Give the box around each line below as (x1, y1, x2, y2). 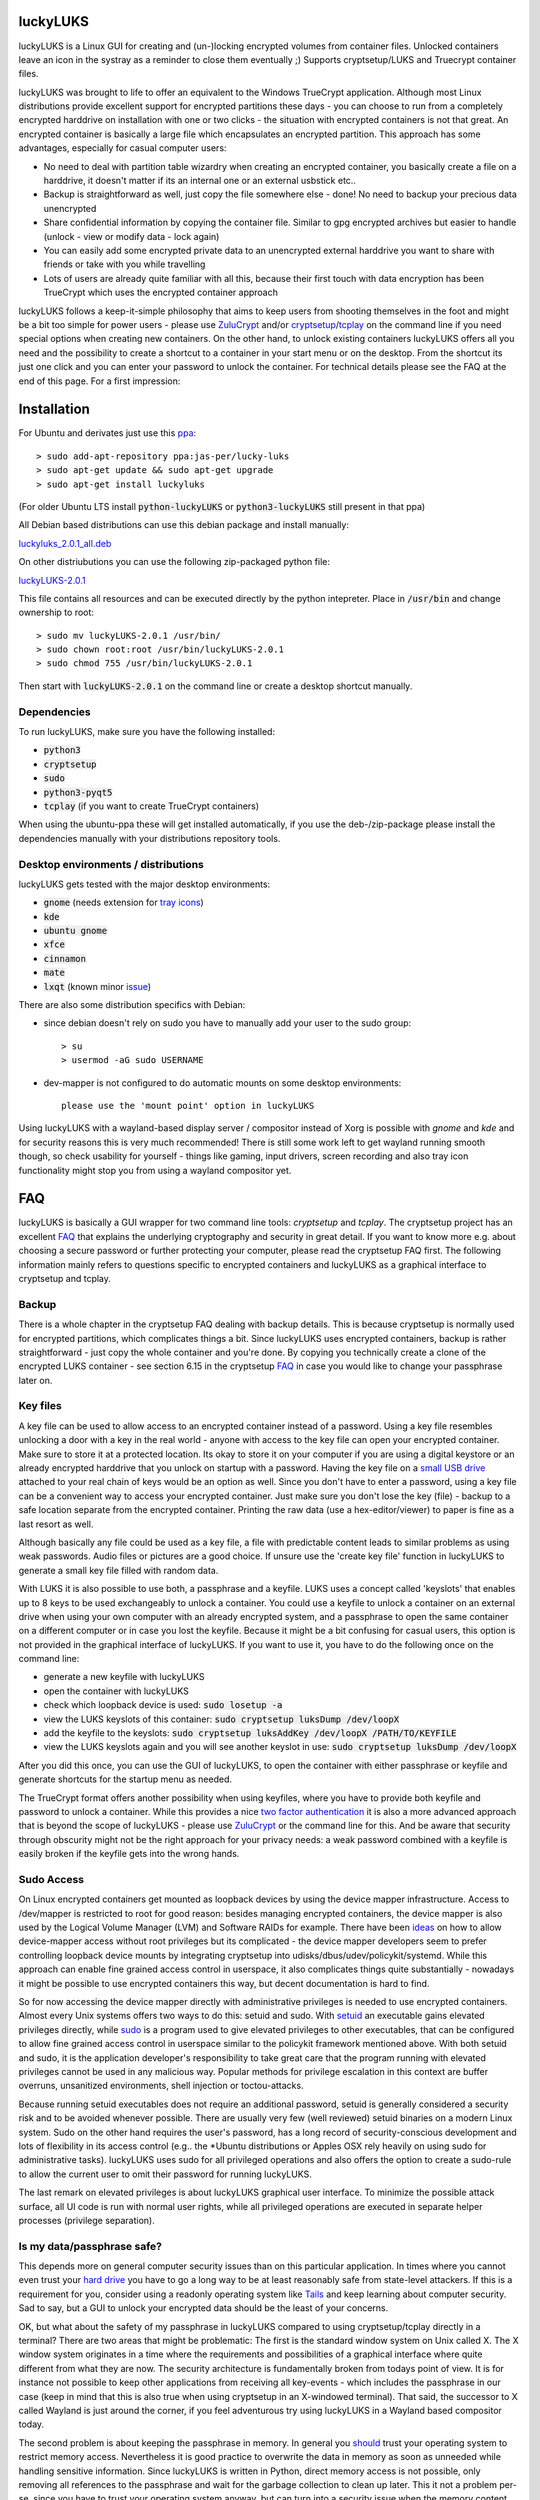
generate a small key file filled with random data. (18, 1564, 219, 1576)
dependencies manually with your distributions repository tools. (18, 832, 281, 844)
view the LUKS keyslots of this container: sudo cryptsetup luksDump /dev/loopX (43, 1713, 400, 1725)
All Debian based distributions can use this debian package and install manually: (18, 519, 350, 531)
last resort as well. (18, 1518, 94, 1530)
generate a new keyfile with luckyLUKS (43, 1671, 205, 1683)
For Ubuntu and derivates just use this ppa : (18, 427, 197, 439)
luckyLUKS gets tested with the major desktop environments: (18, 878, 271, 890)
